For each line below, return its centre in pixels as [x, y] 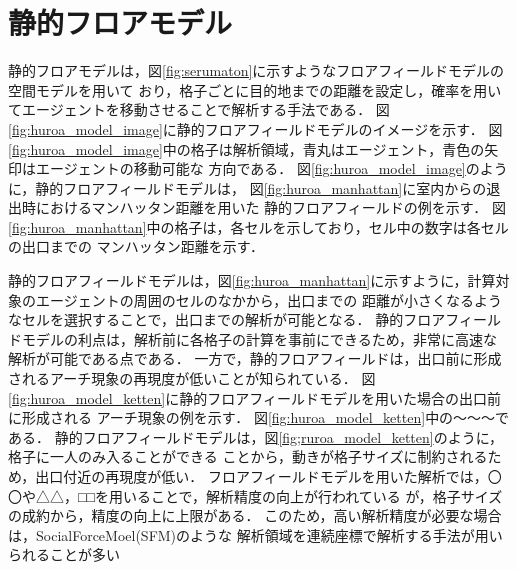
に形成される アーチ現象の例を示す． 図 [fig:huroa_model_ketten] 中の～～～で [259, 417]
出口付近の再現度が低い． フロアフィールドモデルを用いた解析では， [261, 476]
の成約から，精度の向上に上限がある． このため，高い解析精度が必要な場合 [255, 515]
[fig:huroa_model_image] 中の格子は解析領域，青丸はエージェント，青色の [246, 148]
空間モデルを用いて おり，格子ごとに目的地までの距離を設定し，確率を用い [255, 89]
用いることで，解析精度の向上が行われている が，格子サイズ [305, 495]
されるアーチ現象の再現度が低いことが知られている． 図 [192, 378]
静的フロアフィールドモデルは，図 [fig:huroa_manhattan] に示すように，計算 [252, 280]
